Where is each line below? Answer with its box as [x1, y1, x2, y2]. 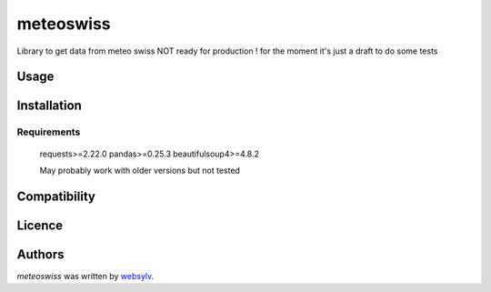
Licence [16, 217, 64, 233]
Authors [16, 247, 65, 262]
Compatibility [16, 188, 95, 204]
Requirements [16, 126, 81, 138]
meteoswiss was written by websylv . [16, 270, 155, 281]
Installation [16, 98, 82, 114]
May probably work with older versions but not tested [39, 165, 241, 176]
